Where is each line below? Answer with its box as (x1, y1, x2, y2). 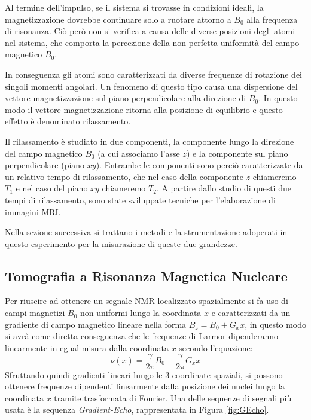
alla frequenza (246, 13, 298, 25)
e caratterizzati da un (211, 306, 291, 319)
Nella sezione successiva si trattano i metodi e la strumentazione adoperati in (5, 226, 288, 238)
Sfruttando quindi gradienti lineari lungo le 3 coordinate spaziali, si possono (5, 368, 283, 381)
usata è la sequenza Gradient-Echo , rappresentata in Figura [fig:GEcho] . (5, 403, 269, 416)
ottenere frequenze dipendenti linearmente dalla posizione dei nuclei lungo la (5, 380, 285, 392)
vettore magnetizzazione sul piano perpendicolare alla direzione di (5, 92, 246, 104)
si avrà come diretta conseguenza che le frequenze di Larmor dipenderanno (5, 330, 279, 342)
